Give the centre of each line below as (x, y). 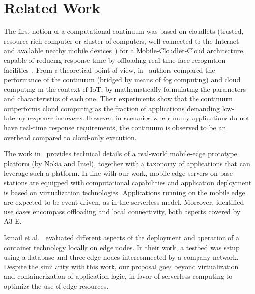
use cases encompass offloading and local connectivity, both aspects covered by (122, 211)
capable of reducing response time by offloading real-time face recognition (115, 60)
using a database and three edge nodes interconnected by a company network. (121, 257)
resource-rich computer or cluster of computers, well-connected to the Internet (122, 41)
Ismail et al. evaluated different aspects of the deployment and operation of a (122, 237)
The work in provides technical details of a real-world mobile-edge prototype (121, 154)
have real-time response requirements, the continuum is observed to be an (115, 128)
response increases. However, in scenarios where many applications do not (139, 118)
